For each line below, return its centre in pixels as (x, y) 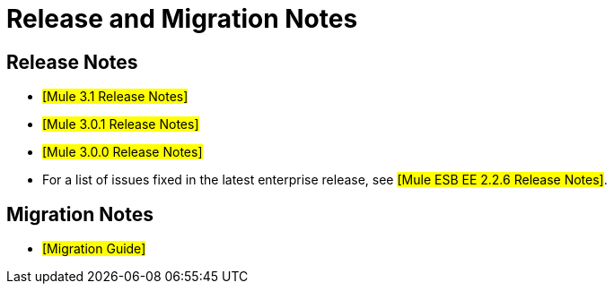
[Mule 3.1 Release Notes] (115, 97)
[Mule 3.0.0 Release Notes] (123, 152)
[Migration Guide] (94, 249)
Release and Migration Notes (182, 19)
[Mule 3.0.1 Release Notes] (121, 124)
